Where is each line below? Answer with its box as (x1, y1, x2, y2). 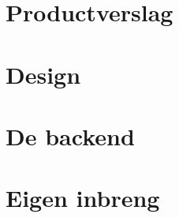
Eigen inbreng (6, 182, 160, 214)
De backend (6, 119, 135, 152)
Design (6, 58, 81, 90)
